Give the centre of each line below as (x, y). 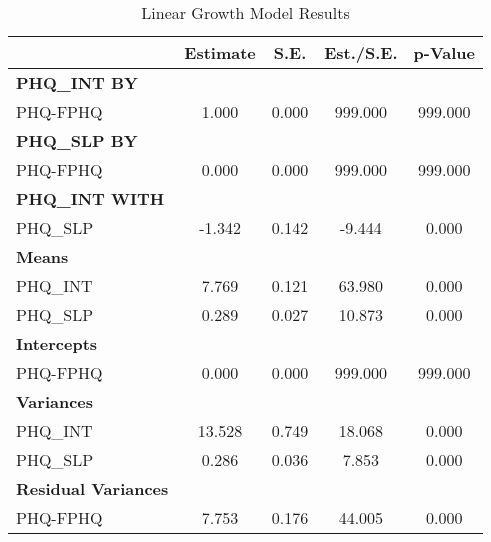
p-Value (444, 52)
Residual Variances (92, 488)
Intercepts (57, 343)
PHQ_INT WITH (90, 198)
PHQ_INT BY (77, 82)
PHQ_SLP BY (77, 140)
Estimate (220, 52)
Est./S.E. (361, 52)
